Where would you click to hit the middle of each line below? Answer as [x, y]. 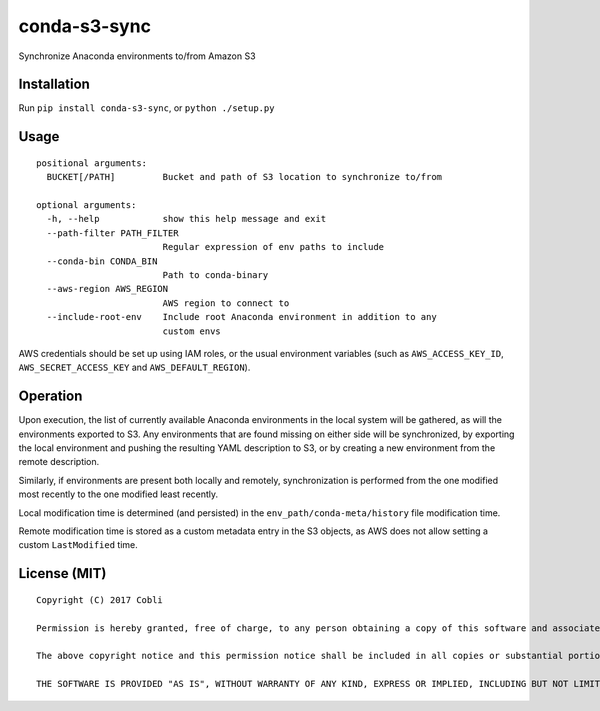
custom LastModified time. [78, 545]
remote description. [59, 462]
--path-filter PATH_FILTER [112, 233]
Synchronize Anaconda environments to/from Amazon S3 [137, 56]
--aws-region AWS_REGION [107, 289]
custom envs [192, 331]
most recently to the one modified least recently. [118, 494]
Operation [50, 396]
